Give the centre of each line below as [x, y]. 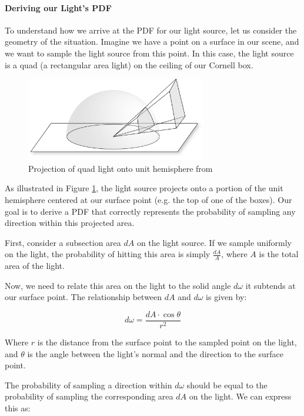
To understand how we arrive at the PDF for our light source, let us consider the [151, 30]
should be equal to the [227, 385]
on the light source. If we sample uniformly [214, 242]
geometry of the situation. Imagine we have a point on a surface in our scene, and [152, 41]
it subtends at [270, 285]
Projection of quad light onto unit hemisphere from [121, 168]
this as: [18, 407]
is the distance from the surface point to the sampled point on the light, [167, 342]
